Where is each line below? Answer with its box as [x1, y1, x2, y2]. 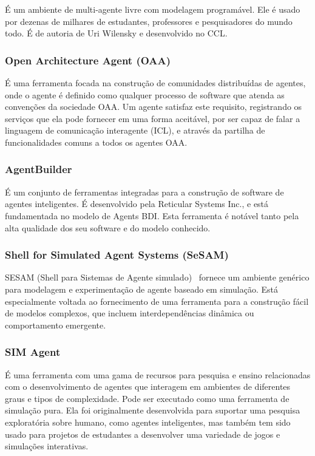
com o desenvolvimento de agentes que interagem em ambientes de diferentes [5, 380, 291, 393]
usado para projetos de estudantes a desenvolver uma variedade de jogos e [5, 427, 280, 440]
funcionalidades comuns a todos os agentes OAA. [5, 135, 188, 148]
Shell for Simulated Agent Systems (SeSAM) [5, 247, 229, 262]
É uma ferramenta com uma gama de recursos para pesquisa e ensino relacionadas [5, 368, 311, 381]
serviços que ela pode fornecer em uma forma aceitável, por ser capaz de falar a [5, 112, 300, 124]
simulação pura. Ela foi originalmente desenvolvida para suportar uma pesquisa [5, 404, 300, 417]
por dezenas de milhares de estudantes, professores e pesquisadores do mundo [5, 15, 293, 27]
